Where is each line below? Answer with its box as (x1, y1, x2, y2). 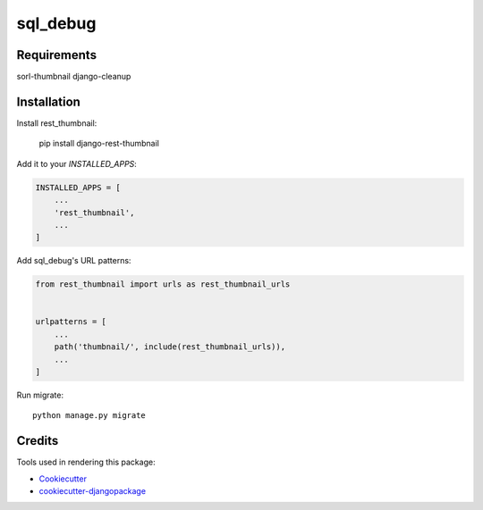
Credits (16, 433, 59, 448)
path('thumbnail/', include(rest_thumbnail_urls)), (54, 342, 286, 352)
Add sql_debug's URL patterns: (16, 255, 131, 266)
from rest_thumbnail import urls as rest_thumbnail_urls (35, 280, 291, 289)
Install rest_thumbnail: (16, 117, 97, 129)
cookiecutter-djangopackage (38, 486, 147, 497)
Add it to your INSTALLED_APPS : (16, 158, 138, 169)
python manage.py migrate (32, 411, 147, 421)
